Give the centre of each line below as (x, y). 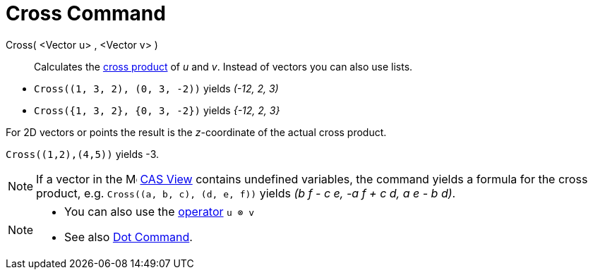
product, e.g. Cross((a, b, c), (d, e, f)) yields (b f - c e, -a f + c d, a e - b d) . (246, 193)
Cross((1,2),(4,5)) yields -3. (83, 154)
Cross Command (86, 13)
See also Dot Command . (128, 237)
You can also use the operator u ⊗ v (160, 211)
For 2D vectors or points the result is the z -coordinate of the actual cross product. (196, 132)
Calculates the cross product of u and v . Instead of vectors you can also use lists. (223, 66)
